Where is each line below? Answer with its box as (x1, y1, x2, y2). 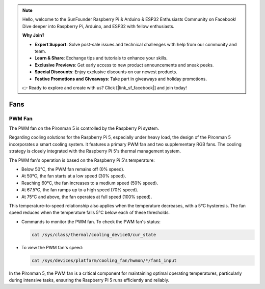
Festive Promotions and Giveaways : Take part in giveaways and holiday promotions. (34, 76, 207, 82)
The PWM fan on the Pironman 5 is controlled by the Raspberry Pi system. (9, 125, 159, 131)
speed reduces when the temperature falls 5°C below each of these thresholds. (9, 209, 170, 216)
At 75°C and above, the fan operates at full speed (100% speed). (21, 194, 152, 200)
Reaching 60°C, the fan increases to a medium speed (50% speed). (21, 180, 159, 186)
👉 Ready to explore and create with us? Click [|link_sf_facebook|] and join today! (22, 85, 187, 90)
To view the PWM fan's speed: (21, 244, 83, 250)
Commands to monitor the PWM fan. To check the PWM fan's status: (21, 219, 161, 225)
